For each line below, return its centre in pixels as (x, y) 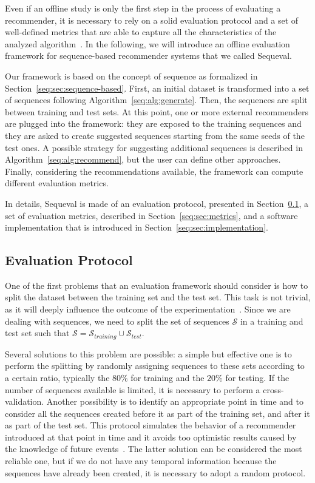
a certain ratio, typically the (57, 377)
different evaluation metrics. (57, 183)
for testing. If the (257, 377)
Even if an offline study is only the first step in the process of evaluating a (143, 8)
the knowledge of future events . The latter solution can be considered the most (154, 449)
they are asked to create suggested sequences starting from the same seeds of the (155, 135)
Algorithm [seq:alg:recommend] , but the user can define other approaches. (143, 159)
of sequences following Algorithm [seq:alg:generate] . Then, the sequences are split (156, 100)
